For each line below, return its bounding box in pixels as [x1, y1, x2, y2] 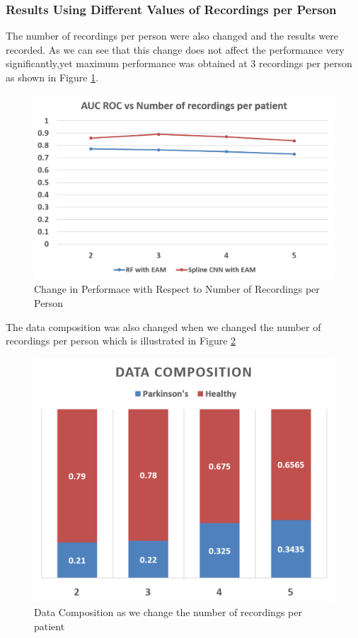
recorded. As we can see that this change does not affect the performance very [6, 42, 345, 57]
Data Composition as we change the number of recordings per [34, 605, 302, 620]
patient [34, 618, 65, 633]
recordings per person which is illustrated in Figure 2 [6, 333, 236, 348]
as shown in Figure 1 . [6, 70, 99, 84]
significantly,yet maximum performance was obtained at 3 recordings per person [6, 56, 352, 71]
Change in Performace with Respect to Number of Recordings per [34, 282, 320, 296]
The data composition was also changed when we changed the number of [6, 319, 321, 334]
